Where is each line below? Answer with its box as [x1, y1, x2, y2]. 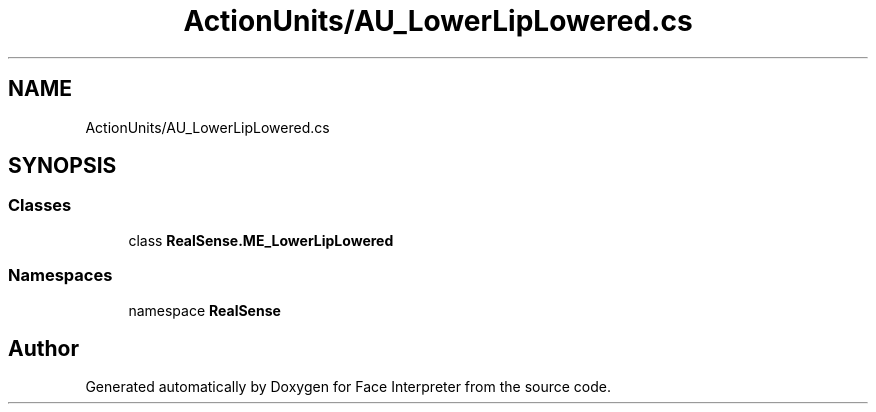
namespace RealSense [128, 301, 281, 319]
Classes [8, 195, 72, 216]
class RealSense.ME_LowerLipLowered [128, 231, 394, 249]
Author [8, 335, 79, 361]
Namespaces [8, 265, 113, 286]
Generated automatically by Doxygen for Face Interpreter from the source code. [85, 378, 611, 396]
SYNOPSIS [8, 153, 117, 179]
